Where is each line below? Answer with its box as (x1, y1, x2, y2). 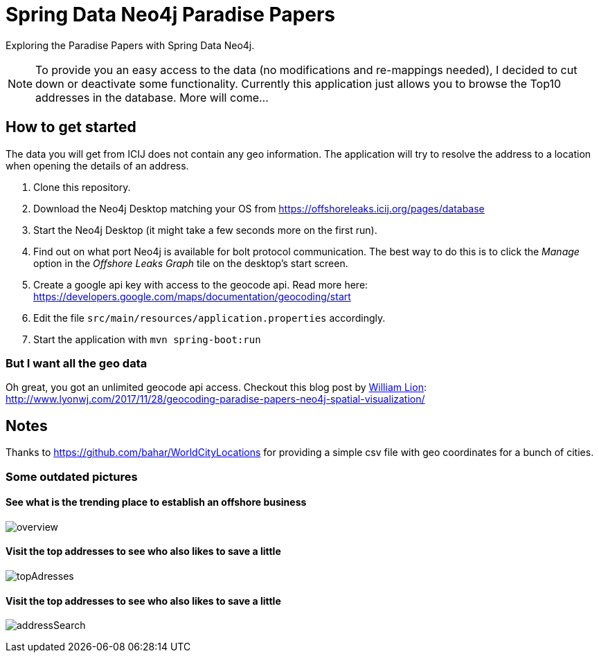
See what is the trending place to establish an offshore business (6, 496, 307, 509)
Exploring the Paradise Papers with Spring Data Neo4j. (6, 39, 255, 51)
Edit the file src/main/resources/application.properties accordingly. (33, 311, 386, 324)
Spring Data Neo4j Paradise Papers (6, 3, 335, 26)
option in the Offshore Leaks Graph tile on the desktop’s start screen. (33, 257, 348, 269)
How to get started (6, 118, 136, 136)
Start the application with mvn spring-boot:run (33, 333, 261, 345)
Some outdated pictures (6, 469, 138, 484)
